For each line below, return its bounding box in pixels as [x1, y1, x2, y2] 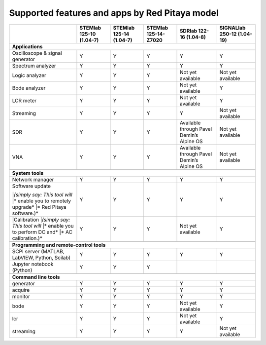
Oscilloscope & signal [12, 49, 62, 56]
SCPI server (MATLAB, [12, 248, 65, 255]
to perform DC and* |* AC [12, 229, 72, 235]
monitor [12, 293, 31, 300]
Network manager [12, 176, 54, 183]
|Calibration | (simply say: [12, 216, 70, 223]
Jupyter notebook [12, 261, 54, 268]
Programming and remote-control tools [12, 241, 106, 248]
